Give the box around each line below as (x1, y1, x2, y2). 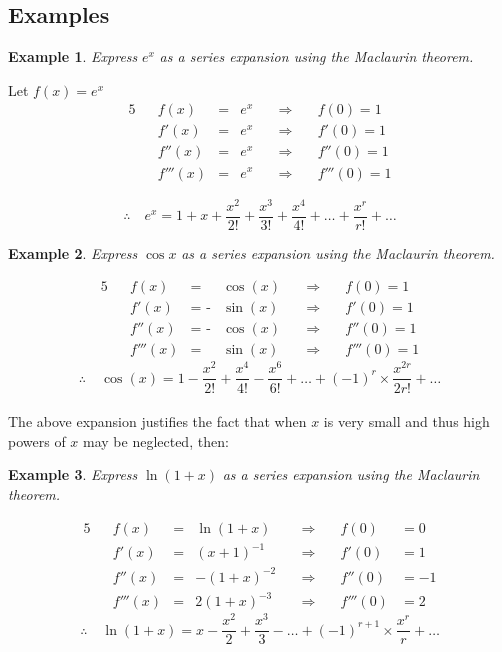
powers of (8, 430, 66, 451)
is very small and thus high (323, 411, 490, 432)
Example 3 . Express (8, 464, 138, 485)
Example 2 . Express (8, 242, 138, 263)
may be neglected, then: (83, 430, 229, 451)
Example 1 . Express (8, 46, 138, 67)
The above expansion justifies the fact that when (8, 411, 307, 432)
